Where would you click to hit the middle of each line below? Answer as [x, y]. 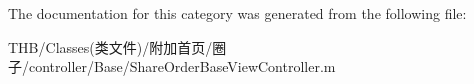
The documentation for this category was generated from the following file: [237, 13]
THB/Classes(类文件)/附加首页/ [110, 46]
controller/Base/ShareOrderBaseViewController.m [182, 66]
